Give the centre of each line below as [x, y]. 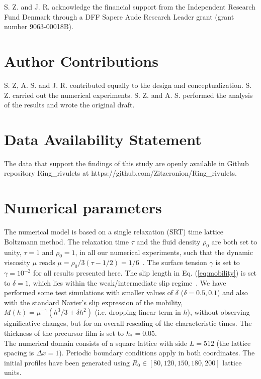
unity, [13, 252]
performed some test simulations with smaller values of [89, 292]
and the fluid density [168, 241]
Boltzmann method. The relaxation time [66, 241]
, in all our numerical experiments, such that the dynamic [164, 252]
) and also [233, 292]
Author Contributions [81, 60]
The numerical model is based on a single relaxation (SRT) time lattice [114, 232]
